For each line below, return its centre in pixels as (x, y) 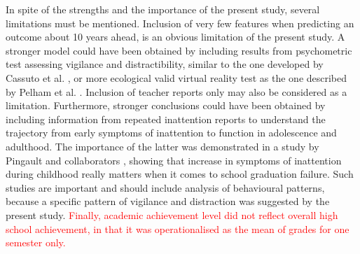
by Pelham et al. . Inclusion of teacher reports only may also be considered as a (176, 91)
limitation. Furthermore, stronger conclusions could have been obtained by (166, 105)
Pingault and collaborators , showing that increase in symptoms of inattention (174, 160)
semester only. (36, 242)
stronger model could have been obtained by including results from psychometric (179, 50)
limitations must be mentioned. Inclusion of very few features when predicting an (180, 23)
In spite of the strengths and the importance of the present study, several (163, 9)
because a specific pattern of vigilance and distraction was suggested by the (168, 201)
